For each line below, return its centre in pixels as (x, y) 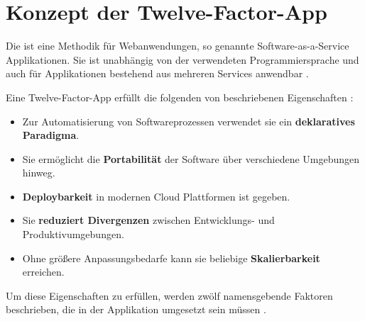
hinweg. (39, 173)
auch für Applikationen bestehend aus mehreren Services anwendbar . (157, 73)
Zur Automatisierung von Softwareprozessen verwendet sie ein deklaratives (189, 121)
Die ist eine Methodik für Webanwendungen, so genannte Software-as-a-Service (178, 46)
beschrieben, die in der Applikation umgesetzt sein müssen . (136, 309)
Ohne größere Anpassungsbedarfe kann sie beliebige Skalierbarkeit (171, 258)
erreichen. (43, 272)
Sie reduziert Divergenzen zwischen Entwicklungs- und (148, 220)
